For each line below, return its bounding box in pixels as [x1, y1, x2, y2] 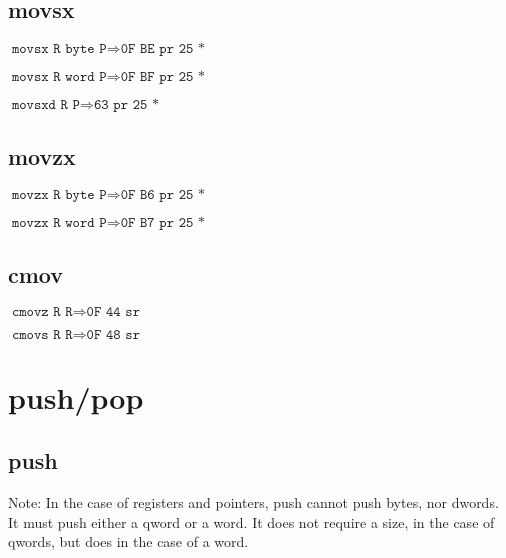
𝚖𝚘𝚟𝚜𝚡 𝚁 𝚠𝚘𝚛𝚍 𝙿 [11, 70, 107, 85]
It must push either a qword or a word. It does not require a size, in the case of [8, 511, 495, 532]
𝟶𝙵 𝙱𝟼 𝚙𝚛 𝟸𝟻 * [120, 188, 206, 203]
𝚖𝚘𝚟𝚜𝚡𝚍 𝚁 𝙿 [11, 98, 80, 113]
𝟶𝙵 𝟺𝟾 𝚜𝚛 [86, 327, 141, 342]
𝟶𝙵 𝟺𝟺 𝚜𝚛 [86, 304, 141, 319]
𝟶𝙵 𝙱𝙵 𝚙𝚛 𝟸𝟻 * [120, 70, 206, 85]
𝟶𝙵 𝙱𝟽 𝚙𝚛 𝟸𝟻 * [120, 216, 206, 231]
